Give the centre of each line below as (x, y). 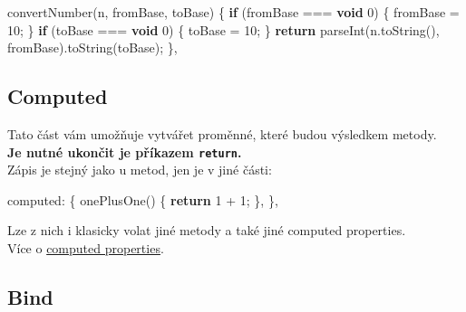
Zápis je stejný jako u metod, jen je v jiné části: (140, 170)
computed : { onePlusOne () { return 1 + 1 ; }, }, (143, 199)
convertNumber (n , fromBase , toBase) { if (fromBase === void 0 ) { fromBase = (233, 12)
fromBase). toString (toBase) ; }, (92, 47)
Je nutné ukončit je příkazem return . (125, 151)
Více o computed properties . (86, 248)
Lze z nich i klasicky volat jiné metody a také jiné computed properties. (207, 230)
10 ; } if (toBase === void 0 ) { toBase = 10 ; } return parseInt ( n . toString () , (223, 29)
